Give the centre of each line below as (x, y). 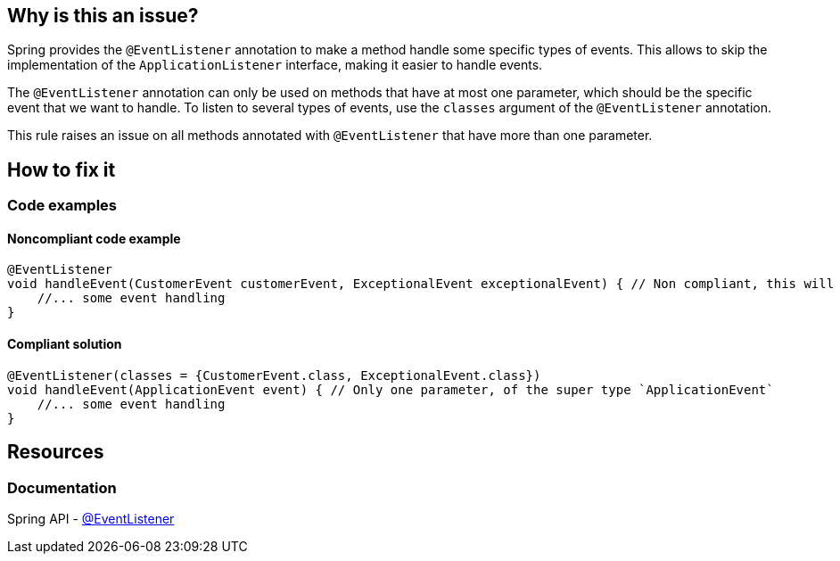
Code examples (62, 206)
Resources (56, 452)
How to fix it (62, 169)
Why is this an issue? (103, 16)
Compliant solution (65, 344)
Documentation (62, 487)
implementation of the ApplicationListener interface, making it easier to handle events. (275, 65)
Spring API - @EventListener (91, 518)
